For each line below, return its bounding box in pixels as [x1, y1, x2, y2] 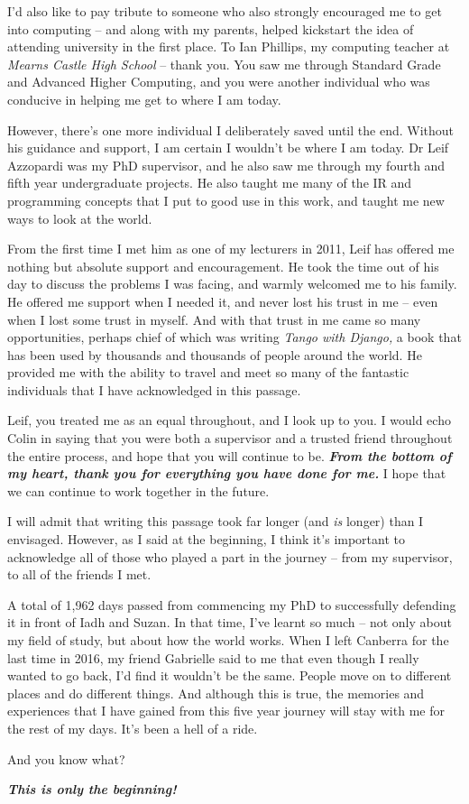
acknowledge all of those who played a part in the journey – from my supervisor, [7, 547, 453, 566]
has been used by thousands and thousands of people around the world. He [7, 345, 422, 364]
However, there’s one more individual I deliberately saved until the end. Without [7, 120, 454, 139]
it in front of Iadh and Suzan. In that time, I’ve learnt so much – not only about [7, 613, 452, 632]
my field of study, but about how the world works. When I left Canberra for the [7, 631, 449, 649]
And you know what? [7, 749, 125, 768]
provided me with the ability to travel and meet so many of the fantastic [7, 363, 409, 382]
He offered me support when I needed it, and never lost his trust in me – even [7, 291, 438, 310]
